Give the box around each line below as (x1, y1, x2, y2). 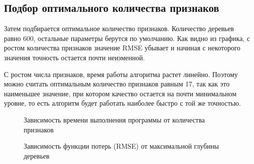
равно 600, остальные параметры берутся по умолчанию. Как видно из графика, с (4, 33, 250, 43)
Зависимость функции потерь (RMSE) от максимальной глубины (24, 141, 219, 151)
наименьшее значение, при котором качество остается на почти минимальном (4, 88, 237, 98)
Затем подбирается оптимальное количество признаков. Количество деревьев (4, 23, 234, 34)
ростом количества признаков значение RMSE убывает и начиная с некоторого (4, 42, 241, 53)
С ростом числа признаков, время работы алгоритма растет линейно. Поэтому (4, 69, 238, 79)
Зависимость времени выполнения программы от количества (24, 114, 205, 124)
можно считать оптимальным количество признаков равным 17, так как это (4, 79, 230, 89)
